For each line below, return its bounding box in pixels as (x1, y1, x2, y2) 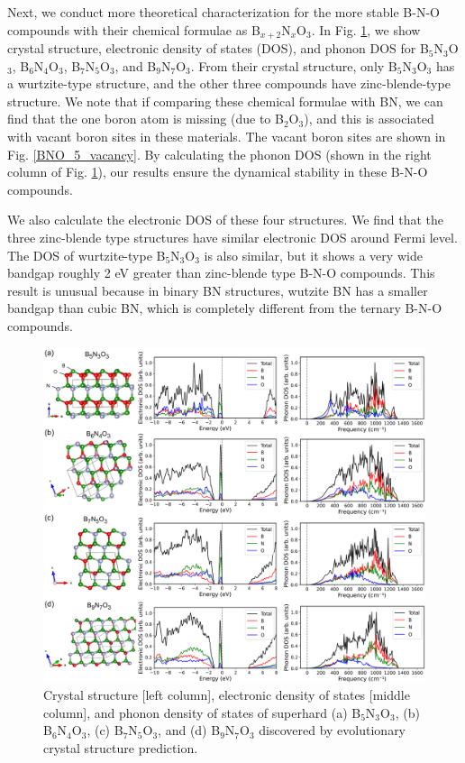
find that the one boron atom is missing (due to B (7, 109, 284, 128)
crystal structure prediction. (43, 738, 198, 757)
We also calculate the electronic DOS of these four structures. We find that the (7, 210, 444, 229)
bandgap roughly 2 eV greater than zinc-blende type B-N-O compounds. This (7, 263, 435, 282)
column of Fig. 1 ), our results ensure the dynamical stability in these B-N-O (7, 162, 428, 181)
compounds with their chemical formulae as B (7, 20, 260, 39)
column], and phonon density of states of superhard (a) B (43, 703, 361, 722)
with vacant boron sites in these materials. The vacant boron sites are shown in (7, 127, 446, 146)
